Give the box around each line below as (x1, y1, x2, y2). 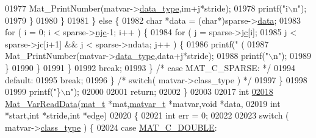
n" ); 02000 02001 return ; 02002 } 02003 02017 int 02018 (65, 85, 273, 98)
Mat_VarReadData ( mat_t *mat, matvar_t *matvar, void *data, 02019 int (5, 97, 281, 109)
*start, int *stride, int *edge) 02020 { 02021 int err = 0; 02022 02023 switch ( (5, 109, 289, 122)
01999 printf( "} (5, 85, 61, 98)
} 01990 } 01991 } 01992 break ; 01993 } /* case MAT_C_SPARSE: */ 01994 (5, 61, 295, 74)
